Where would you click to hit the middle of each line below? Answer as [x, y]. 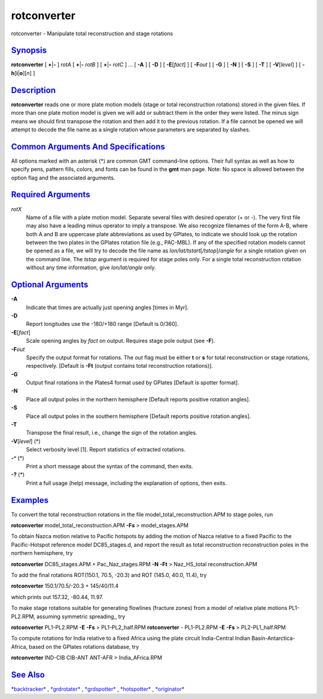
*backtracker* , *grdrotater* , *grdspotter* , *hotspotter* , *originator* [98, 689]
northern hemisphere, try [42, 553]
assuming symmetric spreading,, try [81, 616]
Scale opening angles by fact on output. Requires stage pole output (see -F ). [121, 341]
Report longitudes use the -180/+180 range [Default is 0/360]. [102, 324]
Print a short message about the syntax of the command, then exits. [110, 466]
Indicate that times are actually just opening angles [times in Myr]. [107, 307]
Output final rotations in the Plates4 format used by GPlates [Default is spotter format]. [132, 383]
